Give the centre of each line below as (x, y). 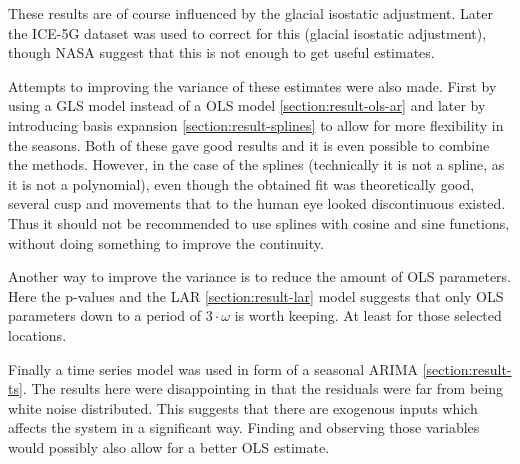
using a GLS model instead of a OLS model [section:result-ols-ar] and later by (247, 105)
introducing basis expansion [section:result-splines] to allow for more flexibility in (256, 124)
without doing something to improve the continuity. (166, 242)
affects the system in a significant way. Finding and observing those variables (244, 427)
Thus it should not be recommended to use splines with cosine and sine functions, (259, 222)
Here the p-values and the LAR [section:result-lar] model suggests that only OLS (256, 295)
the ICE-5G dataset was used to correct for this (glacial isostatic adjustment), (247, 32)
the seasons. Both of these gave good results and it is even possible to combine (249, 144)
